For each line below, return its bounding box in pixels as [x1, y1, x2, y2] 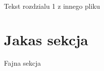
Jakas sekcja [4, 29, 88, 49]
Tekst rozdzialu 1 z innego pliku [4, 1, 100, 11]
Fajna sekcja [4, 57, 41, 68]
